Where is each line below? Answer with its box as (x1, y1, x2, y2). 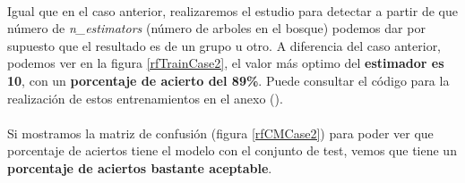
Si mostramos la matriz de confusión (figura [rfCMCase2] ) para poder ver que (7, 123, 434, 142)
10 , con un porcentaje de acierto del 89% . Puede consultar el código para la (7, 71, 450, 89)
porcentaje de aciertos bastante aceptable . (7, 158, 272, 177)
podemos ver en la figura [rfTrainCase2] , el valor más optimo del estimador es (7, 54, 444, 72)
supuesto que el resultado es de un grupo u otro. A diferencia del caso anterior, (7, 36, 442, 54)
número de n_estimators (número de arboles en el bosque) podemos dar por (7, 19, 426, 37)
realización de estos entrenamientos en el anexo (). (7, 88, 283, 107)
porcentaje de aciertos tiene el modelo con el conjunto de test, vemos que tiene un (7, 141, 457, 160)
